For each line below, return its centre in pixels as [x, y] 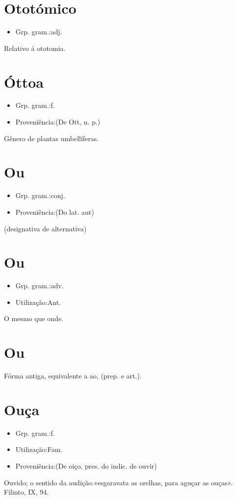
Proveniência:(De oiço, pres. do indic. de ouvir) [86, 466]
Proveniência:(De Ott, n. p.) [58, 122]
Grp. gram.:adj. [39, 32]
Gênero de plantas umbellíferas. [52, 138]
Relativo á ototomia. [35, 48]
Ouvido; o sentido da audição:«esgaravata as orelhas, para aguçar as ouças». [118, 482]
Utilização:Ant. [38, 302]
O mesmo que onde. [34, 318]
